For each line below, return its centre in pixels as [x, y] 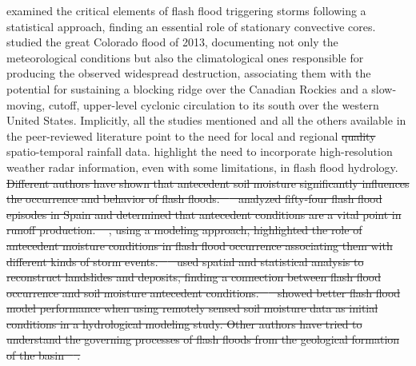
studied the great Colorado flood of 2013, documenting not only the [172, 42]
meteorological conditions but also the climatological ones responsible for [185, 57]
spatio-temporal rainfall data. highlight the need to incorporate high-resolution [200, 151]
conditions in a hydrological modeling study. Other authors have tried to [184, 323]
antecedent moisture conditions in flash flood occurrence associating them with [200, 245]
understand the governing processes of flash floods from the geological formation [203, 339]
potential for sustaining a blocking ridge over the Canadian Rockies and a [187, 88]
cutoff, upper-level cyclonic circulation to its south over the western [214, 104]
